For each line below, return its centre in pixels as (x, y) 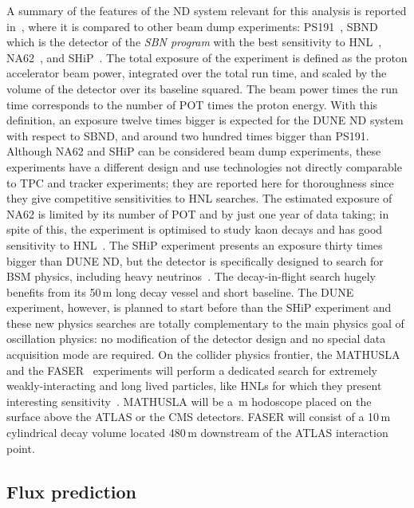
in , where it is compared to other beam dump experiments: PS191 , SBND (192, 26)
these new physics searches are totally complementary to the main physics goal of (205, 323)
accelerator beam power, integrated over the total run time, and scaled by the (197, 73)
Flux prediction (71, 491)
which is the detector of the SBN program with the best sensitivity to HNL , (194, 42)
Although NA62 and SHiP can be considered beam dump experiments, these (194, 151)
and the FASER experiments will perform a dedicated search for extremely (192, 370)
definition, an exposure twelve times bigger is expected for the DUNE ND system (205, 120)
